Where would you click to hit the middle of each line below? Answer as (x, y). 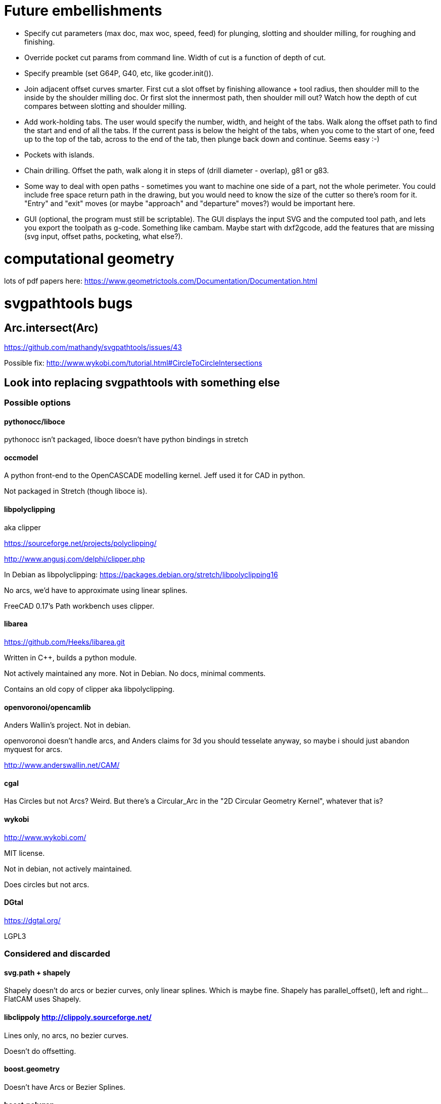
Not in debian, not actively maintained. (68, 869)
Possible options (37, 403)
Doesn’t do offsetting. (40, 1051)
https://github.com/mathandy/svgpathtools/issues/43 (93, 347)
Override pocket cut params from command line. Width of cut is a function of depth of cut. (175, 57)
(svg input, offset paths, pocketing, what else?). (104, 236)
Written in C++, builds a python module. (71, 657)
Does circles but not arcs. (47, 884)
